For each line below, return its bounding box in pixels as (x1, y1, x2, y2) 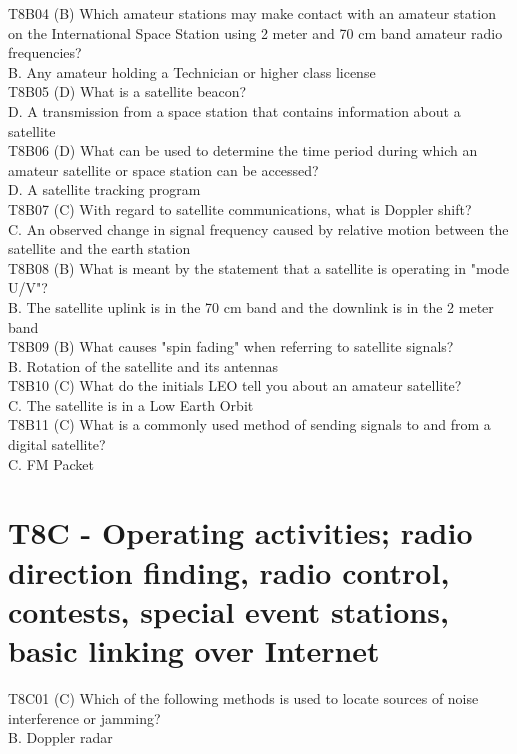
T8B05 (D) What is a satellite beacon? (8, 81, 247, 102)
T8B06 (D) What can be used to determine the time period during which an (8, 140, 478, 161)
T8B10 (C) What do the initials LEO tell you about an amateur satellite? (8, 375, 462, 396)
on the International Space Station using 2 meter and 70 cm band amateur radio (8, 22, 503, 43)
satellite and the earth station (8, 238, 191, 259)
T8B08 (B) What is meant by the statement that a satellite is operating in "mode (8, 257, 509, 278)
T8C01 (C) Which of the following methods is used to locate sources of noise (8, 687, 479, 708)
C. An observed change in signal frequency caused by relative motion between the (8, 218, 509, 239)
